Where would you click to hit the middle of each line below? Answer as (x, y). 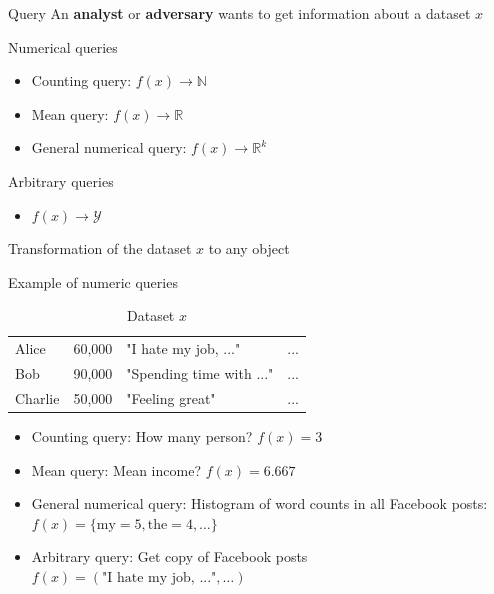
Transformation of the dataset (100, 248)
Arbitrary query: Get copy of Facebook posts (169, 556)
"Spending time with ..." (200, 373)
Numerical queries (63, 46)
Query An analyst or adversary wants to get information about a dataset (239, 13)
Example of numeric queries (93, 281)
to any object (249, 248)
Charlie (37, 397)
